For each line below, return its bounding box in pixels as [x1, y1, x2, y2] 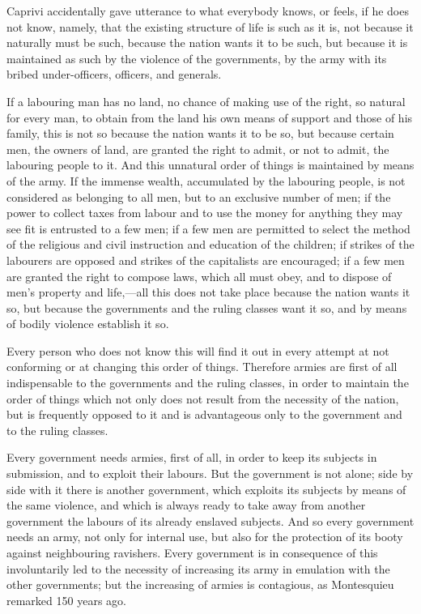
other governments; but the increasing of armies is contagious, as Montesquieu [6, 576, 394, 593]
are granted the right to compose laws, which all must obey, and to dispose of [6, 267, 392, 284]
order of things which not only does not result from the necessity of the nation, [6, 390, 399, 407]
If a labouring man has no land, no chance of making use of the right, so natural [6, 92, 406, 109]
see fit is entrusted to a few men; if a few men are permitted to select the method [6, 220, 410, 237]
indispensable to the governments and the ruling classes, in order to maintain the [6, 374, 409, 391]
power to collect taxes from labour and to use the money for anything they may [6, 204, 403, 221]
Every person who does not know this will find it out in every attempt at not [6, 342, 389, 359]
